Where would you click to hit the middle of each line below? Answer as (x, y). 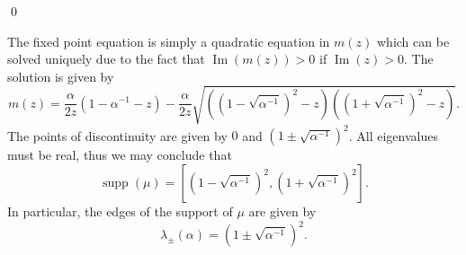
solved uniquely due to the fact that (106, 59)
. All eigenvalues (393, 135)
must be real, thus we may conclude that (120, 155)
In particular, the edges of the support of (120, 211)
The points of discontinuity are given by (117, 135)
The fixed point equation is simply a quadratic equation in (169, 41)
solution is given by (61, 76)
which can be (413, 41)
